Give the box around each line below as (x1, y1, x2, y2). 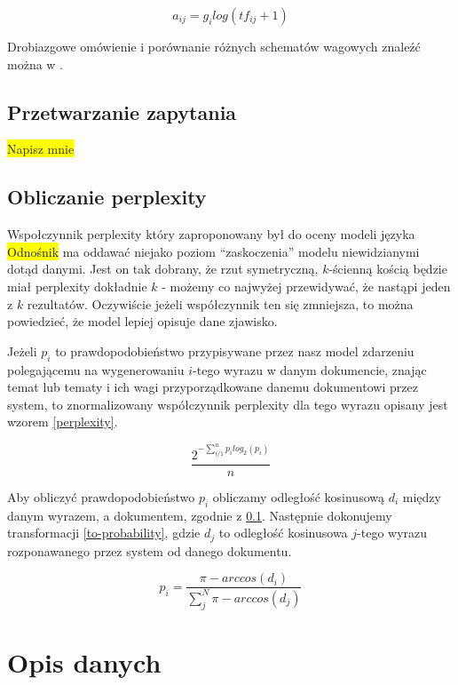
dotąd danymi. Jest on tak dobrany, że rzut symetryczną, (7, 259, 319, 278)
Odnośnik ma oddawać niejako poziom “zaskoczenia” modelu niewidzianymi (7, 242, 420, 260)
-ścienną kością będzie (328, 259, 447, 278)
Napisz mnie (7, 139, 75, 158)
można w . (7, 54, 64, 73)
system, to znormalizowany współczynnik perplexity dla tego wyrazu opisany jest (7, 394, 448, 413)
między (402, 488, 441, 506)
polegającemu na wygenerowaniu (7, 360, 185, 378)
